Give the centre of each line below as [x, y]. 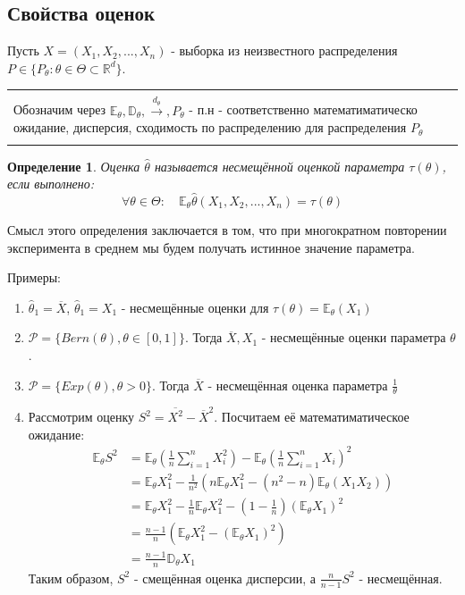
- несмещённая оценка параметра [298, 385]
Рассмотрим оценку [81, 417]
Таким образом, [71, 578]
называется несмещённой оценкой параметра [279, 166]
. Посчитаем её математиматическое [312, 417]
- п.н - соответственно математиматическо [303, 109]
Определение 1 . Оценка [74, 166]
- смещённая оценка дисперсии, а [224, 578]
